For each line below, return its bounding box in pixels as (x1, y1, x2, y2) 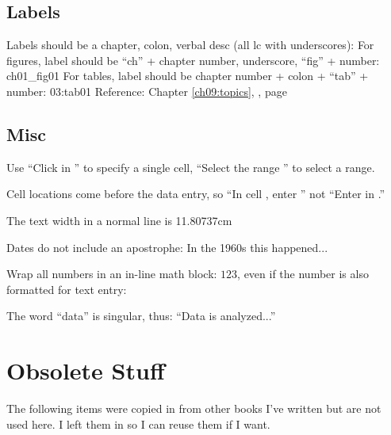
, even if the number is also (237, 265, 369, 282)
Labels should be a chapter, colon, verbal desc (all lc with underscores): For (6, 36, 374, 53)
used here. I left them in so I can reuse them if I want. (6, 415, 270, 432)
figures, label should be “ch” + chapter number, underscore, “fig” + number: (6, 52, 380, 68)
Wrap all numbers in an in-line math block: (6, 265, 217, 282)
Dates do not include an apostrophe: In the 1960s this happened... (6, 238, 328, 255)
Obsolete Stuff (6, 354, 165, 387)
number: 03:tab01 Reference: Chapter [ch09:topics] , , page (6, 82, 287, 99)
